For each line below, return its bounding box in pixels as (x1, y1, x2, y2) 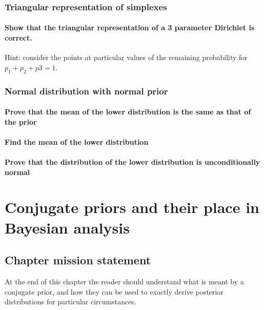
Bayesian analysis (5, 217, 130, 238)
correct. (5, 32, 32, 43)
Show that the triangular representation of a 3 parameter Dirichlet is (5, 22, 255, 33)
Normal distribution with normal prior (5, 84, 168, 97)
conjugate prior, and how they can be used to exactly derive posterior (5, 286, 224, 297)
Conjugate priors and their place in (5, 197, 259, 218)
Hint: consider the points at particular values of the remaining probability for (5, 52, 248, 63)
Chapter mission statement (5, 252, 151, 268)
